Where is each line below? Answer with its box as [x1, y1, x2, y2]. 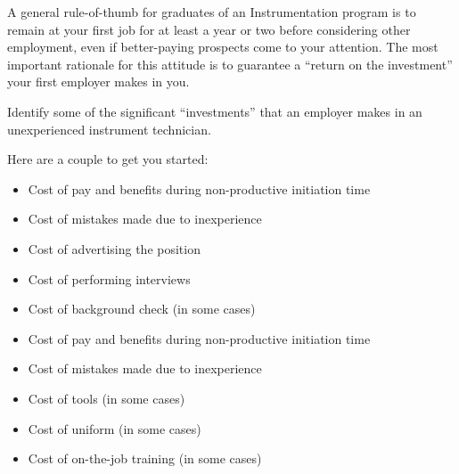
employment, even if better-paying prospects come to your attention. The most [7, 37, 439, 56]
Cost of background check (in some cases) [28, 299, 256, 318]
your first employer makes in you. [7, 72, 190, 91]
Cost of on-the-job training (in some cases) [28, 449, 262, 468]
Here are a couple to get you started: [7, 150, 209, 168]
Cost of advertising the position [28, 239, 201, 257]
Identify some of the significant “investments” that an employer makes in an [7, 102, 422, 120]
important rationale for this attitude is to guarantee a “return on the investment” [7, 54, 453, 73]
